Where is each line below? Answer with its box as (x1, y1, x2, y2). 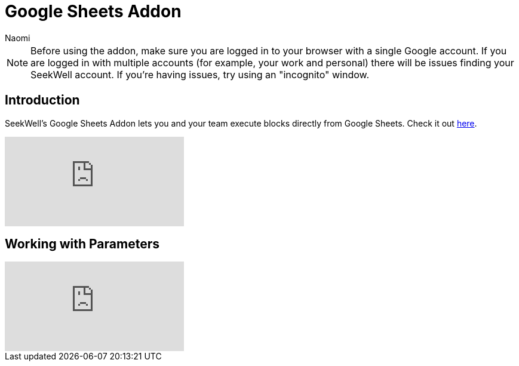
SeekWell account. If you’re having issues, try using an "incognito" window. (30, 68, 370, 81)
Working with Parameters (5, 236, 159, 252)
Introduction (5, 93, 80, 108)
